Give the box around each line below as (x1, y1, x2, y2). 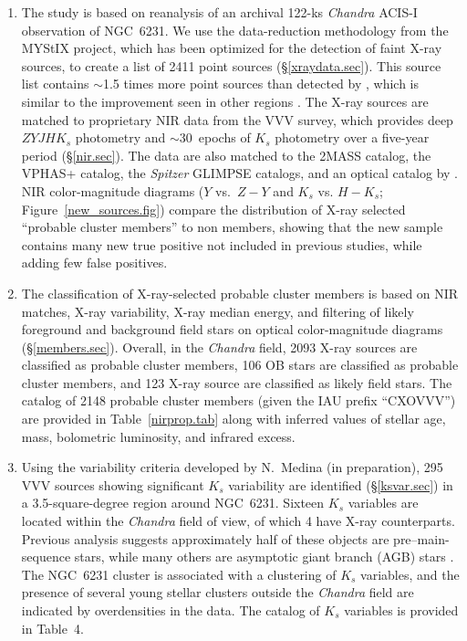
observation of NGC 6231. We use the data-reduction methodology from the (21, 20, 449, 39)
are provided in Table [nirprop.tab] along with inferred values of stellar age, (21, 409, 446, 428)
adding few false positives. (21, 253, 168, 272)
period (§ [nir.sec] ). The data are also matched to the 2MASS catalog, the (21, 145, 431, 164)
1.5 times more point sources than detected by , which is (102, 74, 420, 93)
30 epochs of (179, 128, 251, 147)
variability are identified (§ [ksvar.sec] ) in (228, 475, 453, 494)
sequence (21, 547, 71, 566)
